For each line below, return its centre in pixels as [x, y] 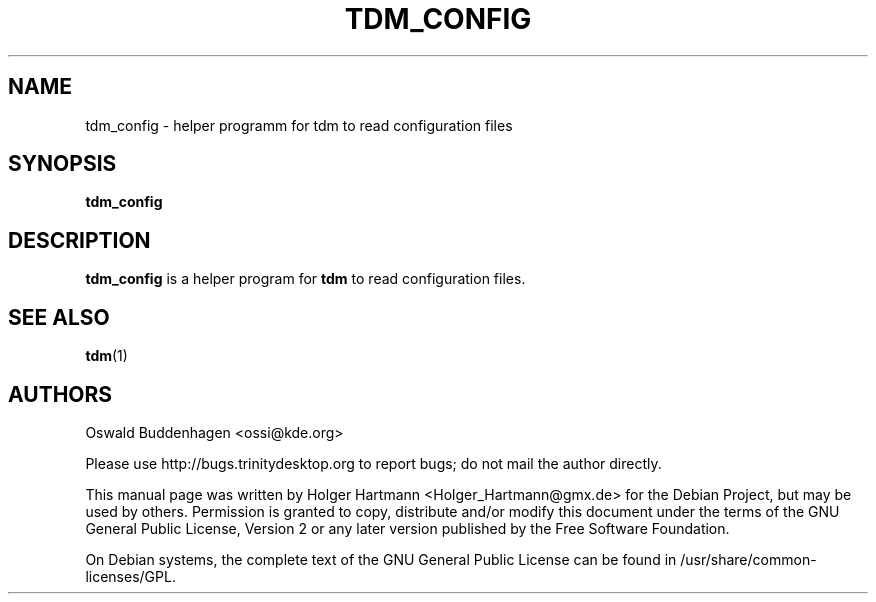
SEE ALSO [59, 317]
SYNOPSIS [62, 164]
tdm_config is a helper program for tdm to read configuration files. [305, 279]
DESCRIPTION [79, 240]
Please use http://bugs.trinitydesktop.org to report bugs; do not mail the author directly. [373, 463]
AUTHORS [60, 394]
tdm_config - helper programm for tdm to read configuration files [299, 125]
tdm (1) [106, 356]
